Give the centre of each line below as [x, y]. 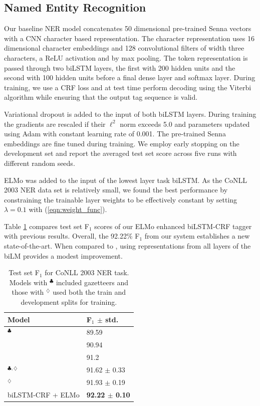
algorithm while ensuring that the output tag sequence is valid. [101, 97]
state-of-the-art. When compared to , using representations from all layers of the [127, 246]
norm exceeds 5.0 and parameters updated [185, 124]
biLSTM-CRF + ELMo [44, 394]
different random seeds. [40, 163]
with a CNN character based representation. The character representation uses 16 [129, 38]
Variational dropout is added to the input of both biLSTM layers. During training [130, 114]
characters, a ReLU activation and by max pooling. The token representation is [126, 57]
